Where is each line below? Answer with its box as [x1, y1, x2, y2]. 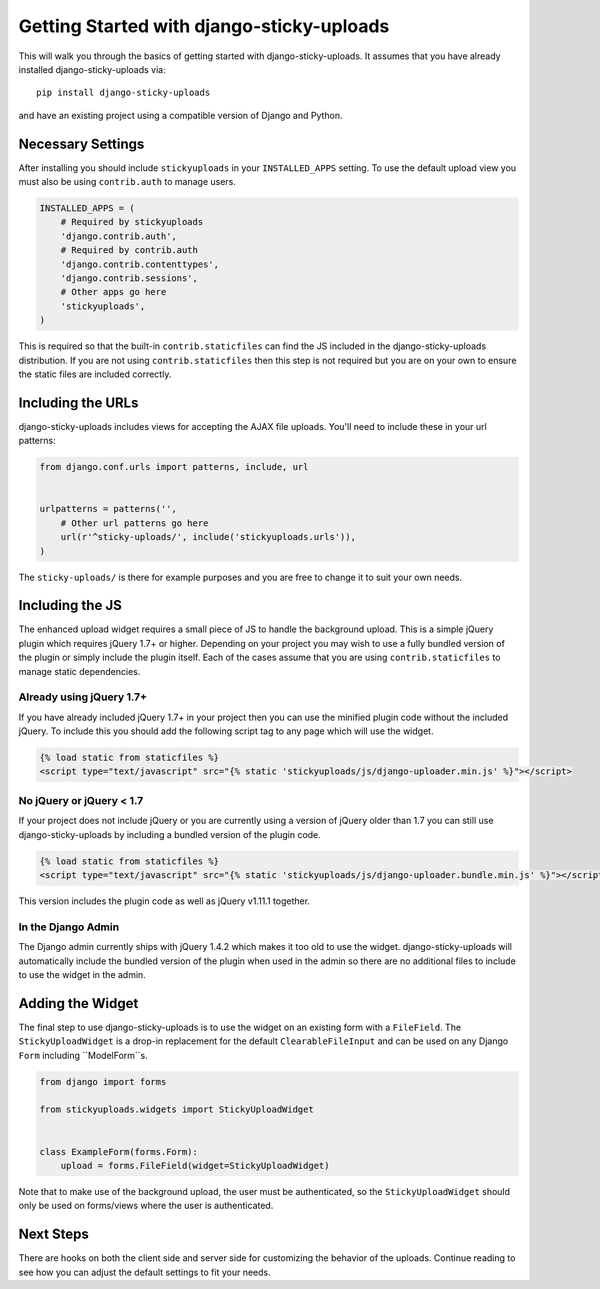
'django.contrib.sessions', [60, 272, 199, 284]
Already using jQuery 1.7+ [18, 690, 148, 704]
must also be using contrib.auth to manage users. [18, 176, 237, 188]
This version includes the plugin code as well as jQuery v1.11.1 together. [18, 895, 310, 907]
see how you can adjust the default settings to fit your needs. [18, 1266, 272, 1278]
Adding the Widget [18, 995, 139, 1012]
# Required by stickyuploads [60, 216, 204, 228]
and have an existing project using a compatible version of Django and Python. [18, 109, 344, 121]
